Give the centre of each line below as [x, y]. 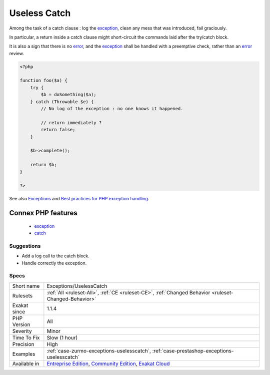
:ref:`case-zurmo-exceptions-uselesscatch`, [99, 350]
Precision [23, 344]
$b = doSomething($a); [69, 95]
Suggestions [25, 246]
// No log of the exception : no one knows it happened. [112, 109]
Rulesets [22, 295]
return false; [58, 130]
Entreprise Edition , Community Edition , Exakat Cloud [108, 363]
